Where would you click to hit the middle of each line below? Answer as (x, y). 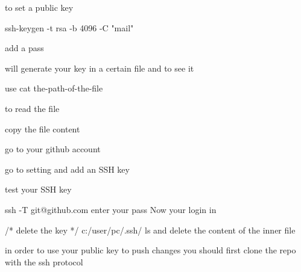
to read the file (32, 108)
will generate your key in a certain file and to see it (100, 68)
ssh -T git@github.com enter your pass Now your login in (111, 209)
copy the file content (43, 128)
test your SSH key (38, 189)
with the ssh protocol (44, 261)
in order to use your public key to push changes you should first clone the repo (150, 250)
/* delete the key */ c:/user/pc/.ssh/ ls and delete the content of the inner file (150, 230)
